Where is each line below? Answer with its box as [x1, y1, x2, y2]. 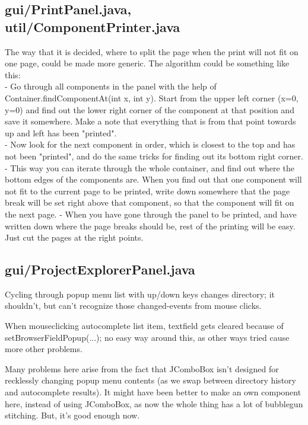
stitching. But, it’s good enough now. [5, 409, 140, 421]
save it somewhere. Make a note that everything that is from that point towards [5, 115, 296, 127]
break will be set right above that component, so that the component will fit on [5, 196, 294, 209]
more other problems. [5, 343, 82, 355]
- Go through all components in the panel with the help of [5, 80, 217, 92]
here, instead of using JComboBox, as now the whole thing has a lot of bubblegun [5, 397, 303, 410]
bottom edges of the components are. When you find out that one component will [5, 173, 302, 186]
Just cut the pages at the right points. [5, 231, 144, 244]
